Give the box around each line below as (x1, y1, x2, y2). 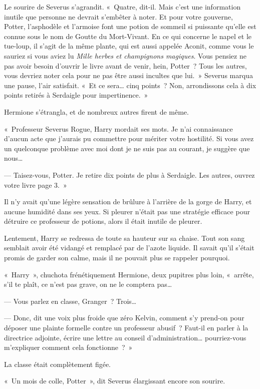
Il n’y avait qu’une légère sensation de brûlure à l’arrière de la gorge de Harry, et (4, 196, 252, 207)
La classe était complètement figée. (4, 358, 111, 369)
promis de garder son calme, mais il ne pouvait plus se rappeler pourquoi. (4, 252, 230, 263)
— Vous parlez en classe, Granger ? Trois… (4, 295, 137, 306)
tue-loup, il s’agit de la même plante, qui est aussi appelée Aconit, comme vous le (4, 41, 254, 51)
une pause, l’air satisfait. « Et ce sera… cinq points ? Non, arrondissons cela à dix (4, 80, 256, 90)
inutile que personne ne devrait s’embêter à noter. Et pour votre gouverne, (4, 11, 233, 22)
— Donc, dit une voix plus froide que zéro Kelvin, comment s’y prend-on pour (4, 312, 244, 323)
